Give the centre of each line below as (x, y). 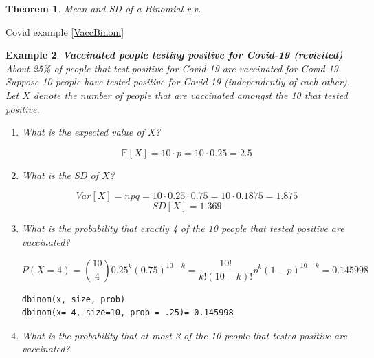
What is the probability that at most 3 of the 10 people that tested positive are (184, 335)
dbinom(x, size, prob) (74, 299)
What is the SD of (60, 175)
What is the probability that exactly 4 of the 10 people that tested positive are (183, 228)
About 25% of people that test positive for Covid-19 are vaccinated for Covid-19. (174, 68)
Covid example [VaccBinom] (65, 31)
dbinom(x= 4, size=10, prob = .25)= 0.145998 (128, 313)
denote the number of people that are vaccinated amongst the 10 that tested (190, 95)
